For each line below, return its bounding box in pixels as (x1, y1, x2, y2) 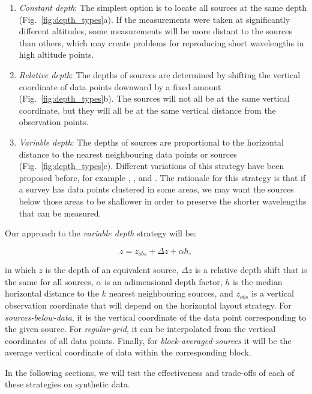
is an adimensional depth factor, (104, 275, 223, 288)
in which (5, 263, 36, 276)
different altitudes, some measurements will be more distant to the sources (19, 25, 293, 37)
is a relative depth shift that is (194, 263, 307, 276)
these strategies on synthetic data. (5, 378, 130, 390)
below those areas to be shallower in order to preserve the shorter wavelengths (19, 194, 307, 207)
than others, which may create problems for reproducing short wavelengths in (19, 36, 304, 49)
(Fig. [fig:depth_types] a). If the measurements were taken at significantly (19, 13, 290, 25)
